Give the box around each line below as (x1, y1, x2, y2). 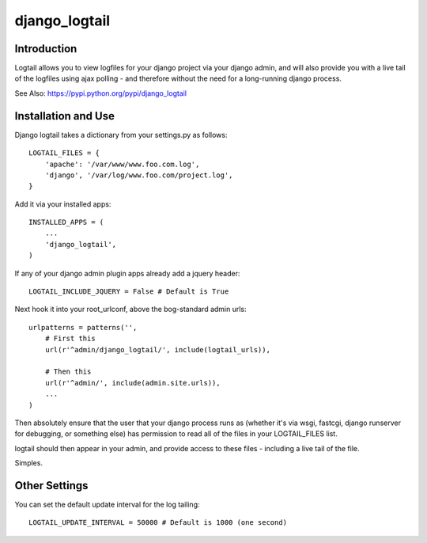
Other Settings (14, 479, 89, 492)
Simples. (14, 458, 43, 468)
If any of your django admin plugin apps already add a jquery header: (14, 268, 240, 278)
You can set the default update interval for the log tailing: (14, 499, 201, 510)
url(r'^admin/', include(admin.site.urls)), (44, 378, 221, 387)
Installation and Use (14, 109, 115, 123)
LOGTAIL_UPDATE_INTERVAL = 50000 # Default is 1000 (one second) (28, 518, 288, 527)
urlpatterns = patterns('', (28, 323, 138, 332)
